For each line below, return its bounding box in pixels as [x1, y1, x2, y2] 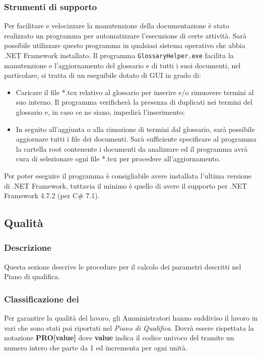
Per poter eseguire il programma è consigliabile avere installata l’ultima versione [4, 170, 252, 181]
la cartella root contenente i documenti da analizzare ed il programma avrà [16, 143, 248, 154]
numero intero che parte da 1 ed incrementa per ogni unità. [4, 342, 187, 352]
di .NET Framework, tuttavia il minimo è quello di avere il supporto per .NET [4, 180, 247, 191]
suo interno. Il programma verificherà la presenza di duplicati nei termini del [16, 97, 252, 107]
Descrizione [4, 241, 51, 254]
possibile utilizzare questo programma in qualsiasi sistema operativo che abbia [4, 40, 245, 51]
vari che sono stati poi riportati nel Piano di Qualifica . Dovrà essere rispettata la [4, 322, 254, 333]
